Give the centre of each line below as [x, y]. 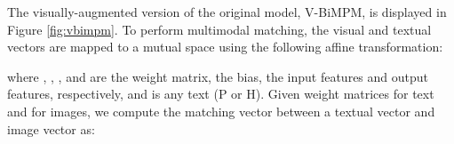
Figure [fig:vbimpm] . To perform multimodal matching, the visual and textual [219, 29]
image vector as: [51, 128]
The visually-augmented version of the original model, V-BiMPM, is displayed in [227, 12]
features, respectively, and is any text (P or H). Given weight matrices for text [221, 94]
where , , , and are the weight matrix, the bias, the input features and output [218, 76]
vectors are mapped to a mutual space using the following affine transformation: [225, 47]
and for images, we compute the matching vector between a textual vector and [221, 111]
